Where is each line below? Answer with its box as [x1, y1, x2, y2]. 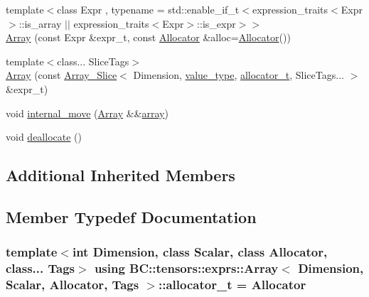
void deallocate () [6, 129, 82, 144]
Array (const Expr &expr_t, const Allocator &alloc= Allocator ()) [6, 30, 291, 45]
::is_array [18, 16, 62, 31]
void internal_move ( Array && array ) [6, 105, 169, 120]
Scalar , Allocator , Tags [6, 276, 139, 293]
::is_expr [197, 16, 236, 31]
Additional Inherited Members [6, 164, 235, 186]
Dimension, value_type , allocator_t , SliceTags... [133, 67, 344, 82]
